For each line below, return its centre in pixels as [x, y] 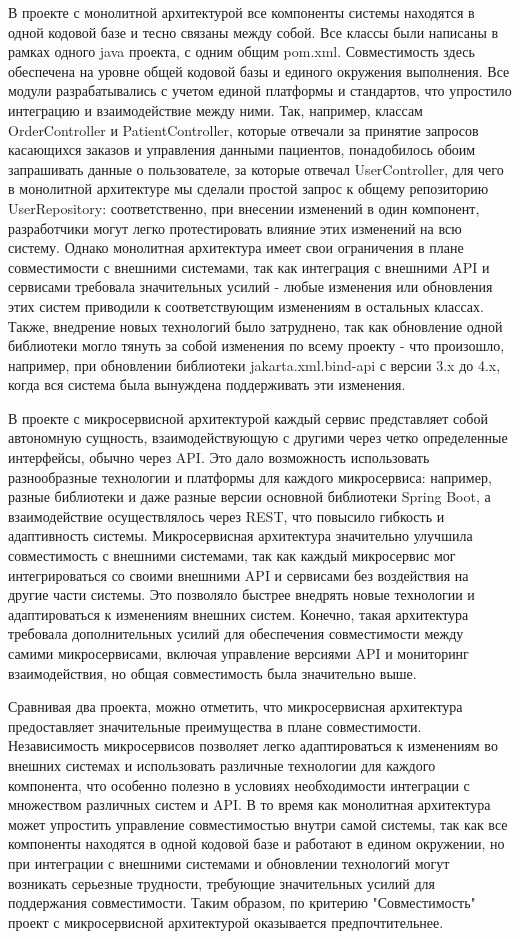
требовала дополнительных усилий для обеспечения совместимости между [236, 633]
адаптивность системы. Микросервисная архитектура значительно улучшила [240, 535]
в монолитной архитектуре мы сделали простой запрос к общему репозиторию [248, 188]
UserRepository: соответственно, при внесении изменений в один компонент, [244, 207]
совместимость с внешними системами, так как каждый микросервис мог [232, 555]
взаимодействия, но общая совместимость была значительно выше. [212, 672]
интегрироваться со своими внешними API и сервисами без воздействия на [238, 574]
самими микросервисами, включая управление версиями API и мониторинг [238, 653]
